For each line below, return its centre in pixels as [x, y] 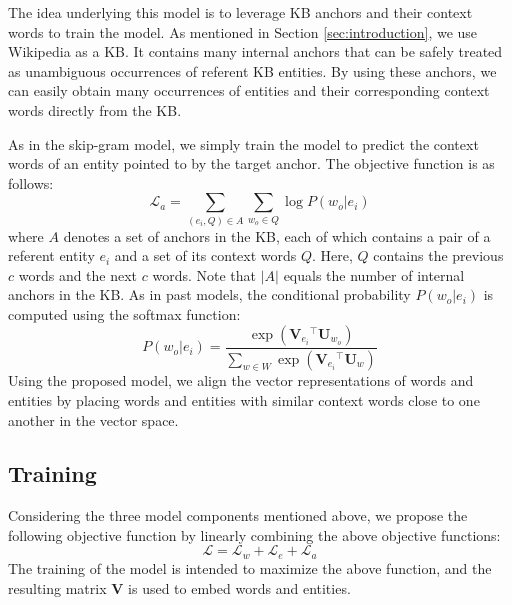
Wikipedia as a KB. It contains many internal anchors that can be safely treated [255, 51]
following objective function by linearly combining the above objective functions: [254, 534]
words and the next [78, 274]
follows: [31, 182]
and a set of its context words [205, 255]
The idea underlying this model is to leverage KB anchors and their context [240, 12]
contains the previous [438, 255]
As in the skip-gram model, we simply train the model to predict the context [243, 143]
